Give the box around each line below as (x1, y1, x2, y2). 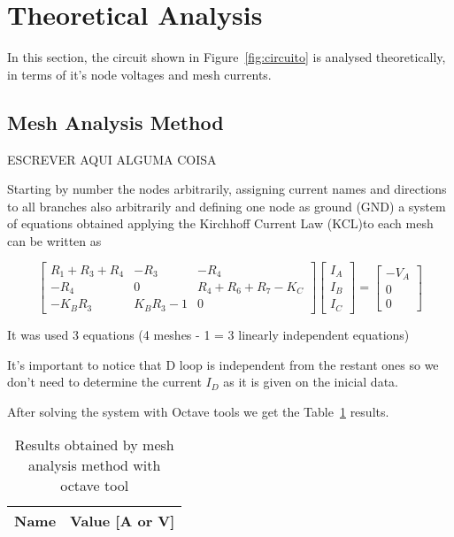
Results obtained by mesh (14, 434, 174, 456)
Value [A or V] (70, 510, 175, 532)
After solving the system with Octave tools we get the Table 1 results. (7, 402, 389, 420)
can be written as (7, 231, 102, 249)
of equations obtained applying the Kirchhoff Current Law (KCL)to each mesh (7, 214, 434, 233)
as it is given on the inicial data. (223, 372, 398, 391)
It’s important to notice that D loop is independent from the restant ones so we (7, 355, 439, 373)
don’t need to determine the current (7, 372, 202, 391)
